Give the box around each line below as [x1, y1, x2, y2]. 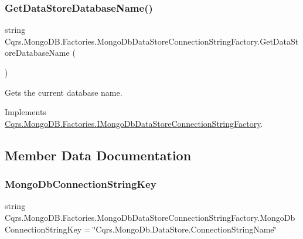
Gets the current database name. [5, 86, 122, 98]
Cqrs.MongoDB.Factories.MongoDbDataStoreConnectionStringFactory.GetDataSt [5, 35, 299, 47]
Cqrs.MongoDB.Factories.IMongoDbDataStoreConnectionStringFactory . [5, 117, 263, 129]
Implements [5, 106, 46, 118]
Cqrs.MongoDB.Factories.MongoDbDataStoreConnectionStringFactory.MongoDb [5, 211, 295, 223]
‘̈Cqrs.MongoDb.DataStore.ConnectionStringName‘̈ [93, 223, 277, 235]
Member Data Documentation [5, 146, 192, 164]
